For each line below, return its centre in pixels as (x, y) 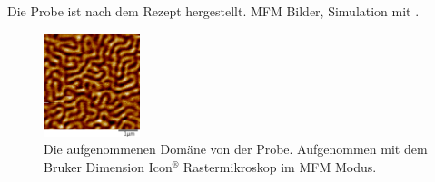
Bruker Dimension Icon (108, 166)
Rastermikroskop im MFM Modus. (280, 166)
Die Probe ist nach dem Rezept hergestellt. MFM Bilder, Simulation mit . (213, 11)
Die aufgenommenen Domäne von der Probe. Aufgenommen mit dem (236, 149)
